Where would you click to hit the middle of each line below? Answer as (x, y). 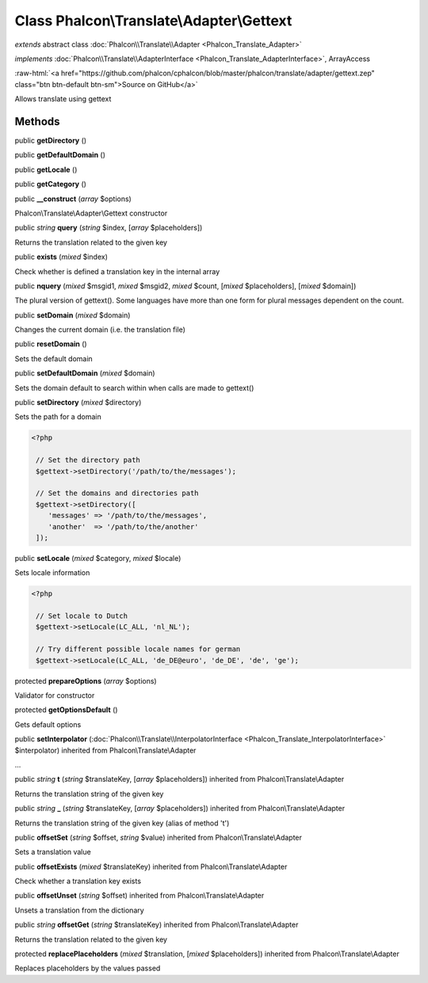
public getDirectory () (51, 141)
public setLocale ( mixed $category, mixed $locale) (98, 558)
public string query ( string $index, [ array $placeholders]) (109, 228)
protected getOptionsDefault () (66, 710)
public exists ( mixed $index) (61, 257)
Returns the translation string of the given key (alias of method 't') (122, 823)
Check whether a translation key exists (78, 881)
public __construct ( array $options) (73, 199)
